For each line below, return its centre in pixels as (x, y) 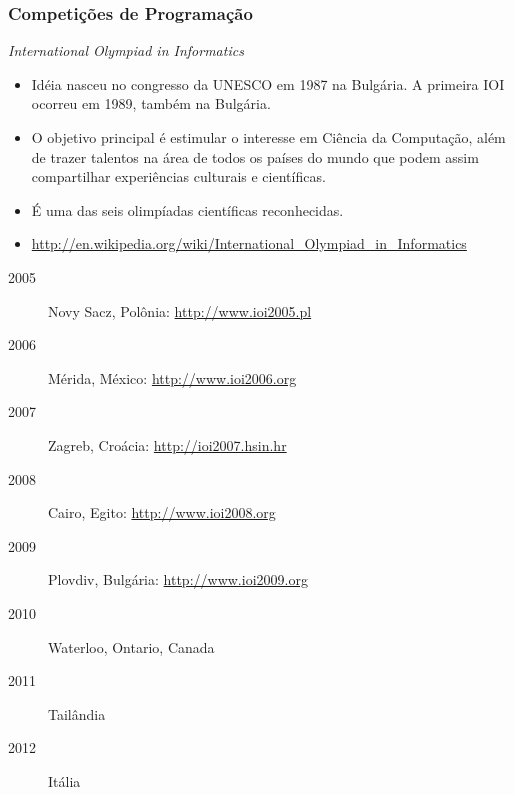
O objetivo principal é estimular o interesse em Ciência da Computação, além (268, 137)
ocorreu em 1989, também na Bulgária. (151, 103)
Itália (64, 780)
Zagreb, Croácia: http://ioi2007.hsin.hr (167, 444)
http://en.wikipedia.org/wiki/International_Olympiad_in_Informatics (249, 243)
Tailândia (77, 713)
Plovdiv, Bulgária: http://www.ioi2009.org (178, 579)
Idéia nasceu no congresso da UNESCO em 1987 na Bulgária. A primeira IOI (268, 83)
